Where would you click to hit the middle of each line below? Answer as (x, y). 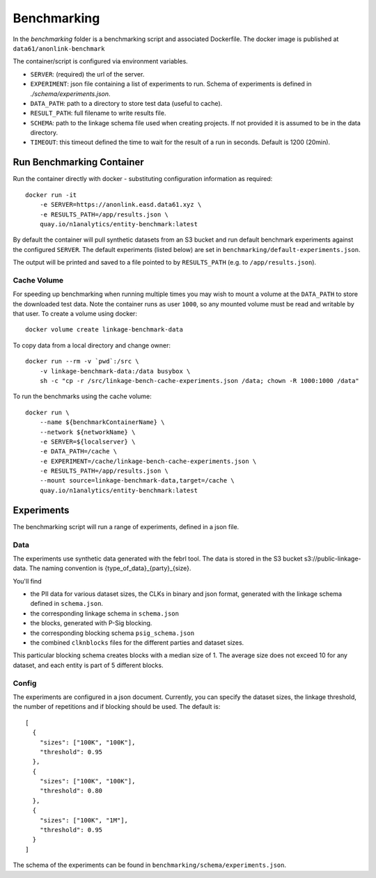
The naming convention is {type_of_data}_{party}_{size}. (110, 568)
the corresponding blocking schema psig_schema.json (112, 633)
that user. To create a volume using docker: (75, 314)
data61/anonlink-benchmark (59, 48)
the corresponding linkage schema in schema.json (104, 613)
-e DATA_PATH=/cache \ (78, 452)
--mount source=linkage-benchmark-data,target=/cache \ (137, 481)
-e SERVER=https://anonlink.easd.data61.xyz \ (120, 205)
